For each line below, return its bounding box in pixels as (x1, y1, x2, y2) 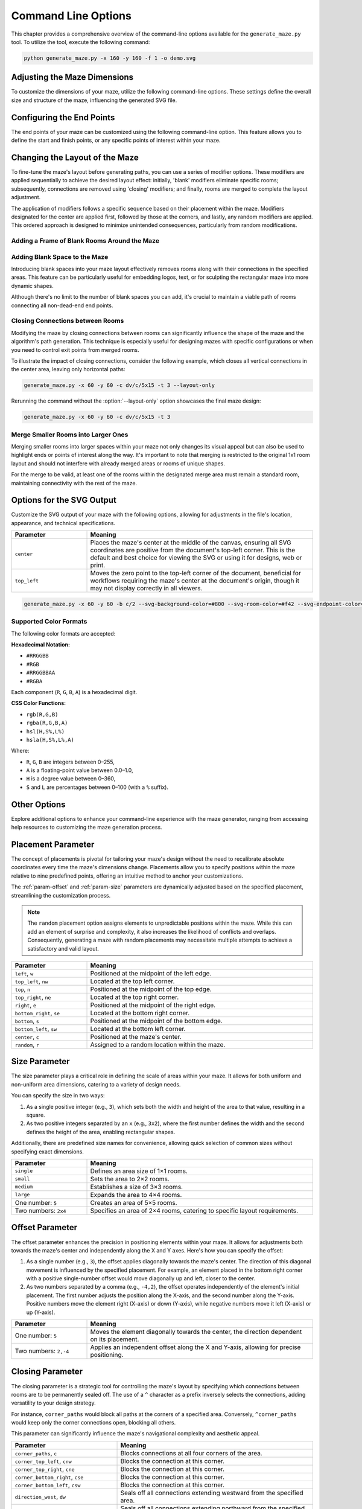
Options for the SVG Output (11, 495, 117, 505)
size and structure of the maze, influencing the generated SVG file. (11, 97, 177, 104)
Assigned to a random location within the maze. (90, 1040, 226, 1048)
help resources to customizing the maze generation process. (11, 824, 162, 831)
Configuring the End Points (11, 112, 115, 123)
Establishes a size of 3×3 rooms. (90, 1182, 183, 1191)
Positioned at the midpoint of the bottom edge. (90, 1016, 223, 1025)
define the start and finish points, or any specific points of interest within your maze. (11, 136, 221, 144)
